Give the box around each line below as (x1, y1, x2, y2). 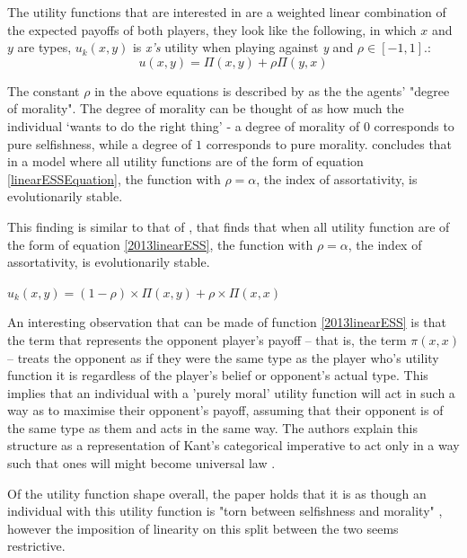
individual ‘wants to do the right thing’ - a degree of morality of (7, 116, 360, 135)
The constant (7, 81, 80, 100)
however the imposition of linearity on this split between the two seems (7, 518, 399, 537)
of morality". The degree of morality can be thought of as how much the (7, 99, 404, 118)
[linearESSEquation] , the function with (7, 169, 221, 188)
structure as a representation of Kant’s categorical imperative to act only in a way (7, 436, 460, 455)
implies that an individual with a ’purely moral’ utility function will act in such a (7, 383, 455, 402)
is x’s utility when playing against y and (132, 38, 354, 57)
